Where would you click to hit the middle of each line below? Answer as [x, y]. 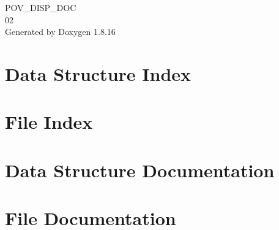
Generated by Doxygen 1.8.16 [60, 32]
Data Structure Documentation [140, 170]
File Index [49, 122]
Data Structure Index [98, 73]
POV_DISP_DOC [41, 7]
